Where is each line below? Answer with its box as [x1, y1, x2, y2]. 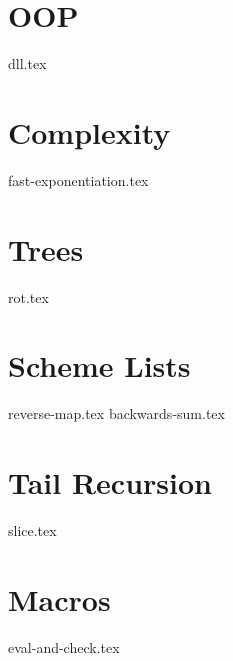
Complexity [8, 111, 171, 152]
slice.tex [8, 520, 57, 540]
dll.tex [8, 53, 47, 74]
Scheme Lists [8, 345, 191, 386]
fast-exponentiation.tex [8, 169, 149, 190]
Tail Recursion [8, 462, 212, 503]
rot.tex [8, 286, 49, 307]
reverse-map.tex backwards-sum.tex [8, 403, 225, 424]
